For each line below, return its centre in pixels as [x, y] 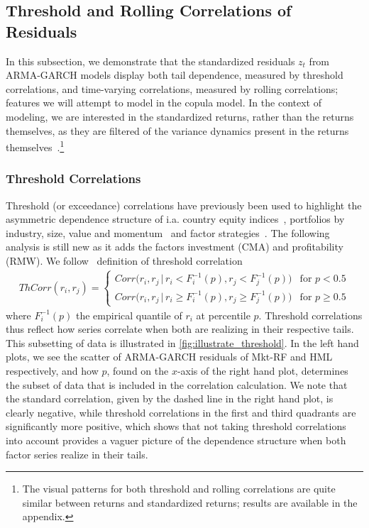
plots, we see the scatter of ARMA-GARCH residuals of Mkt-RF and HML [169, 357]
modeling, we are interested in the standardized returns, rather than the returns [180, 116]
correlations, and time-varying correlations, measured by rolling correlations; [172, 88]
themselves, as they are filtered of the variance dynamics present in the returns [177, 130]
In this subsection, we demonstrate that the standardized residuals [150, 61]
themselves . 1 [35, 146]
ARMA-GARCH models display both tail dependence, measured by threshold [175, 75]
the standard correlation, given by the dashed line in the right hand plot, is [170, 398]
